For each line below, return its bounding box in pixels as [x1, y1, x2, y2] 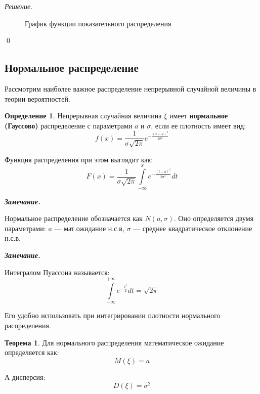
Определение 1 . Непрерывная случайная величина [5, 110, 162, 121]
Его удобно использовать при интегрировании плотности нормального [5, 310, 221, 321]
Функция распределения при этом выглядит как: [5, 154, 153, 164]
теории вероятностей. [5, 93, 70, 104]
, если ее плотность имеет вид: [151, 120, 246, 130]
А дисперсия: [5, 371, 46, 382]
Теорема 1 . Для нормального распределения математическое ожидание [5, 337, 224, 347]
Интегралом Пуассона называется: [5, 267, 110, 277]
